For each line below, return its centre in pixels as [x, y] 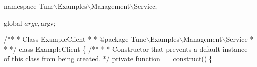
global [13, 22]
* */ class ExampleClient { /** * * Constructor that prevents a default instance [126, 49]
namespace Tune [29, 6]
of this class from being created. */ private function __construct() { [108, 58]
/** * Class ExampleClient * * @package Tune [75, 39]
